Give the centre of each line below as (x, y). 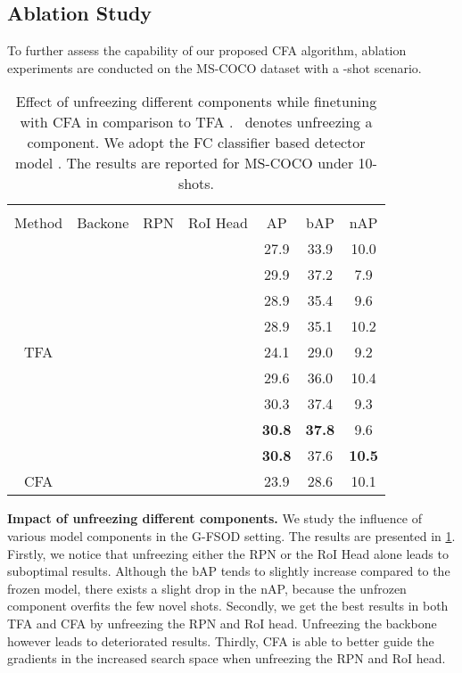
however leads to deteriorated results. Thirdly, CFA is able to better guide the (221, 640)
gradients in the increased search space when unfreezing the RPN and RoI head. (227, 658)
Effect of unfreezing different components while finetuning (196, 102)
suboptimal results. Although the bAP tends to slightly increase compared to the (229, 571)
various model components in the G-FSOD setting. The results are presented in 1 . (231, 535)
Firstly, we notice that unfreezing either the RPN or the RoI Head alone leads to (228, 553)
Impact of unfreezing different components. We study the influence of (214, 518)
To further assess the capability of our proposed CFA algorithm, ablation (207, 50)
